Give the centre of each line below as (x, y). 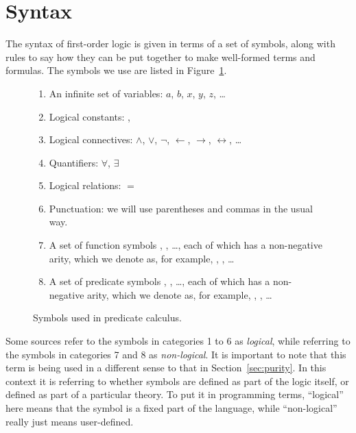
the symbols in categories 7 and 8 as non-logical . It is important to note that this (176, 354)
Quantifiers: (74, 162)
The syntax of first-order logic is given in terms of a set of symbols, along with (170, 44)
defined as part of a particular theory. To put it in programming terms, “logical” (175, 394)
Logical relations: (85, 185)
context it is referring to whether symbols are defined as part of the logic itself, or (177, 381)
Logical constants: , (90, 116)
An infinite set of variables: (106, 93)
